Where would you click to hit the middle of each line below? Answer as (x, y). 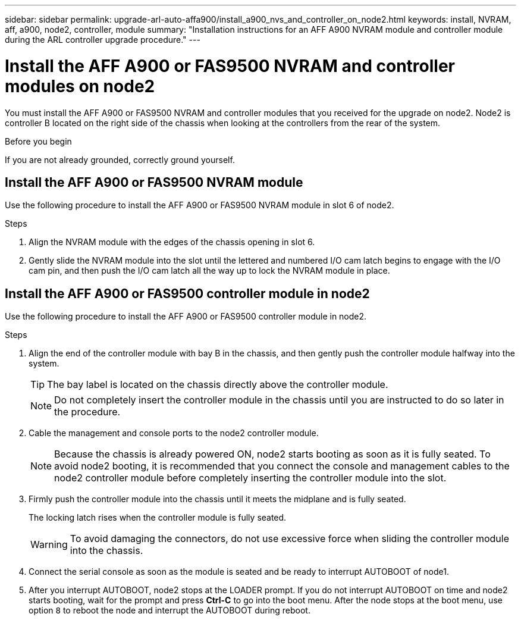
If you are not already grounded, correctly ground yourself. (120, 159)
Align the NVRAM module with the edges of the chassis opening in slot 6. (172, 242)
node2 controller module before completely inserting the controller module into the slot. (250, 478)
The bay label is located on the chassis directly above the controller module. (218, 385)
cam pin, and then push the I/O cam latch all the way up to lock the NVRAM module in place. (209, 271)
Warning (49, 545)
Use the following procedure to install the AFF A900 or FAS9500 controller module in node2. (186, 317)
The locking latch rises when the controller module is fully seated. (158, 518)
